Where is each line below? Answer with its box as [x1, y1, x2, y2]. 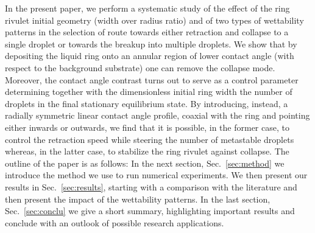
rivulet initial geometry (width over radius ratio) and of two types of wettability [5, 13, 304, 26]
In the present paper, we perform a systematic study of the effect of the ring [5, 2, 290, 14]
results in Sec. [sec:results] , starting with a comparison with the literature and [5, 180, 297, 193]
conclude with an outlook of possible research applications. [5, 216, 224, 229]
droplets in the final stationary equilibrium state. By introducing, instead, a [5, 97, 288, 110]
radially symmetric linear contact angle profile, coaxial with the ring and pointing [5, 109, 310, 122]
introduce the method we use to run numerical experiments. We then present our [5, 169, 308, 181]
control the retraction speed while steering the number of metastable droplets [5, 133, 294, 145]
